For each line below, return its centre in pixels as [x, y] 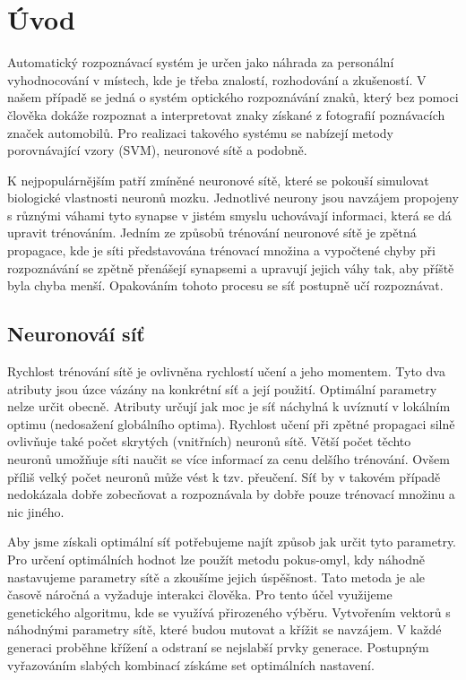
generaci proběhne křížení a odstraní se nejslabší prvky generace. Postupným [218, 646]
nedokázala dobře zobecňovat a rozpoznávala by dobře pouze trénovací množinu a [231, 494]
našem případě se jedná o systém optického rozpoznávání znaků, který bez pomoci [233, 97]
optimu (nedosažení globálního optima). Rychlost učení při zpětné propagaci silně [231, 423]
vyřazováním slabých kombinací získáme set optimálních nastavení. [191, 664]
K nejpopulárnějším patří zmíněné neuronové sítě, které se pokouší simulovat [218, 180]
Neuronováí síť [76, 334]
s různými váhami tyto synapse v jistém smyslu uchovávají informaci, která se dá [229, 215]
